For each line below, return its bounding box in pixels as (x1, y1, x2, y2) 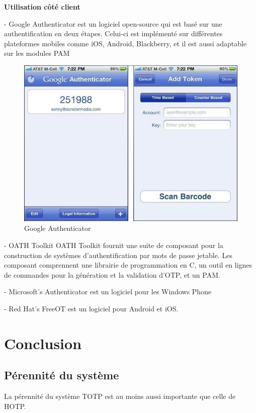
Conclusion (4, 333, 82, 353)
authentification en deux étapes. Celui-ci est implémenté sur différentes (4, 28, 223, 39)
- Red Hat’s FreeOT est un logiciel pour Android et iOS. (4, 303, 179, 313)
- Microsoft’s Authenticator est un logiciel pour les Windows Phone (4, 286, 212, 297)
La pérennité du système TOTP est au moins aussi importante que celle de (4, 391, 236, 401)
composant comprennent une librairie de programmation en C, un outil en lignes (4, 260, 252, 270)
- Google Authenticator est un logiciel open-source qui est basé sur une (4, 18, 222, 29)
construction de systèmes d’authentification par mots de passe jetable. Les (4, 250, 232, 260)
